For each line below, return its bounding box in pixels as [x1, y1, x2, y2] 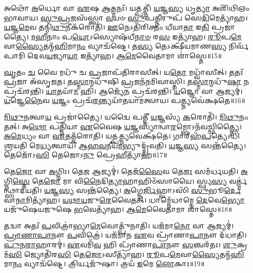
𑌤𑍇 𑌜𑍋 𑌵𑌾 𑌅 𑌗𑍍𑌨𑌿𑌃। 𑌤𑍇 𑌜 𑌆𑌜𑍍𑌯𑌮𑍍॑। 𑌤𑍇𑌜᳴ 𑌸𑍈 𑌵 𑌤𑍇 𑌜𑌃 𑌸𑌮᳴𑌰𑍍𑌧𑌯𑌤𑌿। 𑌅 [4, 166, 248, 176]
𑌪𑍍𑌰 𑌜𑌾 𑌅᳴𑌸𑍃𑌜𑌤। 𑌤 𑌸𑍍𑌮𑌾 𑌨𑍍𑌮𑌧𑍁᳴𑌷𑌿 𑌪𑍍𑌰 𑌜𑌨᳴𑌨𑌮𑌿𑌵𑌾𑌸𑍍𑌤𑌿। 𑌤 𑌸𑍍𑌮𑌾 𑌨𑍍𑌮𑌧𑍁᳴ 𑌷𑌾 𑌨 [4, 76, 249, 86]
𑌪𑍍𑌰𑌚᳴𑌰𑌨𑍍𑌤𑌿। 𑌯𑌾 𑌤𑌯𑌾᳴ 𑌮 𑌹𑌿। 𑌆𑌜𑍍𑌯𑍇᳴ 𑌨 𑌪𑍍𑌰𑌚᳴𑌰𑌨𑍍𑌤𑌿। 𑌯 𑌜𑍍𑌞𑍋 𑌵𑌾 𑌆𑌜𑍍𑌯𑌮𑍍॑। [4, 85, 243, 96]
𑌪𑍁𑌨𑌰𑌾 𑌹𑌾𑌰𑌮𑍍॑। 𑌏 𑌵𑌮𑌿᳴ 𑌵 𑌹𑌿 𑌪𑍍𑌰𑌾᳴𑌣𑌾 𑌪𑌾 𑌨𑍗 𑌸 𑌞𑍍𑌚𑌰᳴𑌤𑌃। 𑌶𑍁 [4, 239, 237, 250]
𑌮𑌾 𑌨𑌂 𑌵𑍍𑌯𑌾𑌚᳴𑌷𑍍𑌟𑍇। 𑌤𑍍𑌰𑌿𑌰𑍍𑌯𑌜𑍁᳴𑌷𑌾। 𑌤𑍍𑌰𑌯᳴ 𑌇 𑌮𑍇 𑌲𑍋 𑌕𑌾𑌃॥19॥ [4, 258, 205, 269]
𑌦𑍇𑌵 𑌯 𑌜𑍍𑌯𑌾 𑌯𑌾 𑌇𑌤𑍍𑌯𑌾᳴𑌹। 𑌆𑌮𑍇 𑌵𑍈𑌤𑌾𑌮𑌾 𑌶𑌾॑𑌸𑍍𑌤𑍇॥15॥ [27, 50, 222, 60]
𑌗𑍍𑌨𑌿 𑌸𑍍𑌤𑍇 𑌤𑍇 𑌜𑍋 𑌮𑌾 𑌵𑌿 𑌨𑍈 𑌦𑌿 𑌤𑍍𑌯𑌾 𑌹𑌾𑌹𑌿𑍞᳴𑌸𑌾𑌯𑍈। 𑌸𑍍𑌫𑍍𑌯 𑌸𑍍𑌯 [4, 175, 227, 186]
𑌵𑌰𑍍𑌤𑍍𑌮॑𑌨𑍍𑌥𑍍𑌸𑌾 [229, 175, 248, 186]
